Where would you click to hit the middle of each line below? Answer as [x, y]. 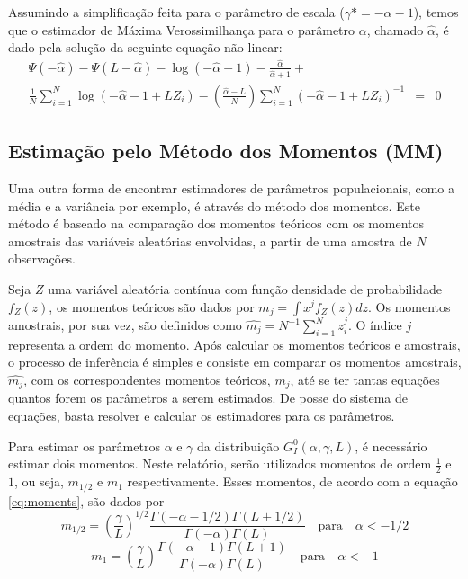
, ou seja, [39, 481]
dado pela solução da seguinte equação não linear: [145, 47]
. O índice [375, 325]
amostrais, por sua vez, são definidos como [125, 325]
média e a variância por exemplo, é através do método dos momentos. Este [214, 205]
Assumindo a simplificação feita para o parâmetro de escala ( [176, 12]
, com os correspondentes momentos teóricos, [147, 379]
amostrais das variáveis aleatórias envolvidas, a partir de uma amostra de [210, 241]
